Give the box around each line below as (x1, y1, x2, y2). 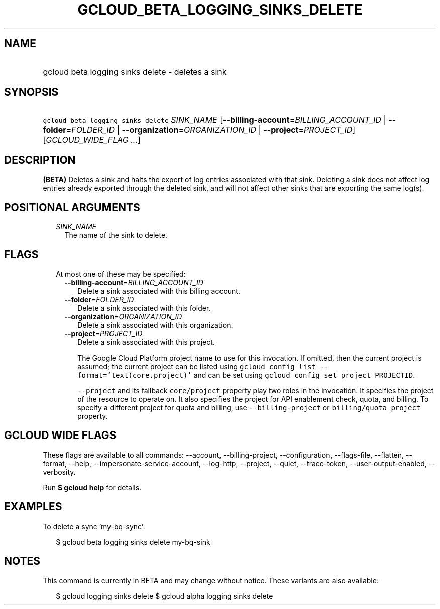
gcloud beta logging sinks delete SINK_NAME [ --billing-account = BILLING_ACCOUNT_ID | (43, 115, 386, 125)
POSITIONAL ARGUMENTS (4, 201, 140, 214)
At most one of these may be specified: (56, 269, 186, 278)
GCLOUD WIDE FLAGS (4, 429, 117, 442)
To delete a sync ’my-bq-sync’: (43, 521, 145, 531)
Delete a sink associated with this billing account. (77, 286, 240, 295)
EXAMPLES (4, 500, 62, 513)
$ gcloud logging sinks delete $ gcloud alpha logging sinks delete (56, 591, 273, 600)
